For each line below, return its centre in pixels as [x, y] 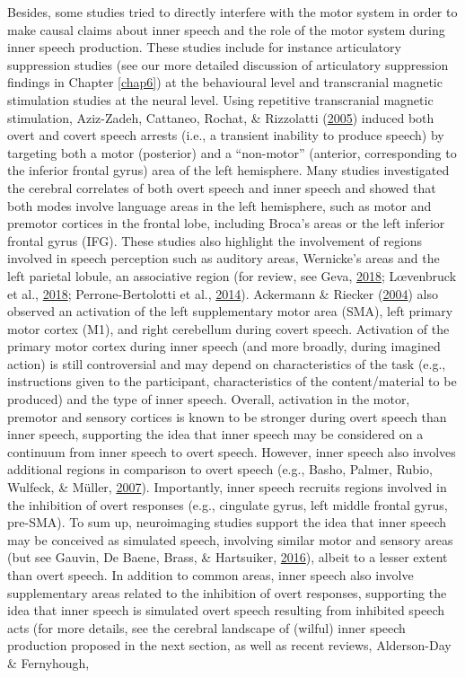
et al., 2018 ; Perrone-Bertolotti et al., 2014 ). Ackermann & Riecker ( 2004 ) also [223, 293]
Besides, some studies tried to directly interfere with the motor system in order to [232, 12]
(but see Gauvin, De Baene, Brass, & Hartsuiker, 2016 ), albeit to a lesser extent [228, 557]
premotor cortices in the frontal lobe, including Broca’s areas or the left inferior [226, 223]
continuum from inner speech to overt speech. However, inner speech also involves [232, 451]
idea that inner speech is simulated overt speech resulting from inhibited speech [226, 610]
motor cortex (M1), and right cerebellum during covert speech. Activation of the [228, 328]
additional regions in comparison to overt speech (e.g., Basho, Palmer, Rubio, [220, 469]
